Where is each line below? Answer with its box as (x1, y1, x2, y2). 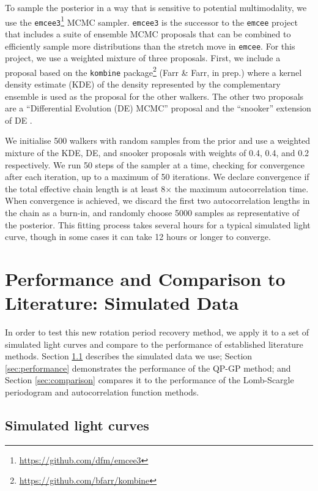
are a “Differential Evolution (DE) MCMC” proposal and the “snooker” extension (5, 102, 311, 114)
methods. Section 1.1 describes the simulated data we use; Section (5, 350, 253, 362)
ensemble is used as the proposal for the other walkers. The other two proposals (5, 89, 304, 102)
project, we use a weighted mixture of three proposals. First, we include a (5, 51, 281, 64)
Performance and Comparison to (5, 266, 286, 291)
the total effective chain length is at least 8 (5, 182, 166, 195)
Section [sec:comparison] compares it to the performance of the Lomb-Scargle (5, 373, 294, 386)
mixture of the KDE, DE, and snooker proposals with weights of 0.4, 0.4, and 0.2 (5, 146, 309, 159)
